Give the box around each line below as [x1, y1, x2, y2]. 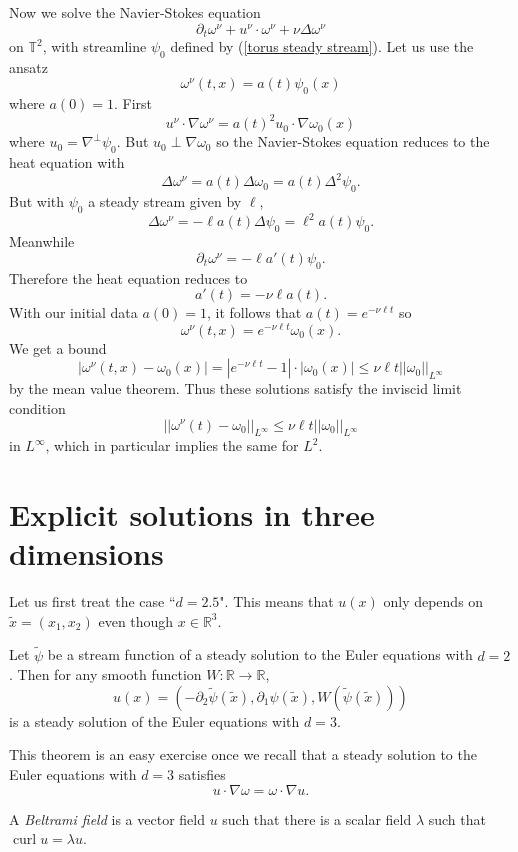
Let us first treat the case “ [9, 591, 176, 612]
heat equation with [9, 152, 125, 173]
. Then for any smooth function [9, 664, 202, 685]
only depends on [383, 591, 484, 612]
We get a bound [9, 337, 107, 358]
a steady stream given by [88, 191, 242, 212]
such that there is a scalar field [222, 808, 412, 829]
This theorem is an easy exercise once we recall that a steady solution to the [9, 744, 477, 765]
